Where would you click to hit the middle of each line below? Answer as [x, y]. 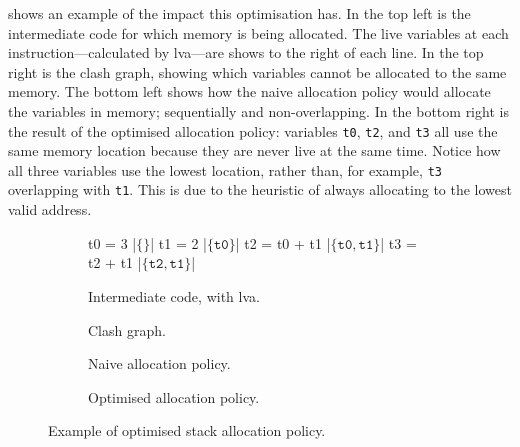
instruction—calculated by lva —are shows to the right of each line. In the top [246, 52]
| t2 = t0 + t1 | [283, 242]
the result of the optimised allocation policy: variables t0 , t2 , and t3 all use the [253, 130]
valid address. [50, 209]
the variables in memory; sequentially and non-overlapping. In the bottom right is [258, 110]
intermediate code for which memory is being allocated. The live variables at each [258, 32]
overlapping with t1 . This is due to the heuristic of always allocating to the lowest [260, 189]
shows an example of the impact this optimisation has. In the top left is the [239, 13]
